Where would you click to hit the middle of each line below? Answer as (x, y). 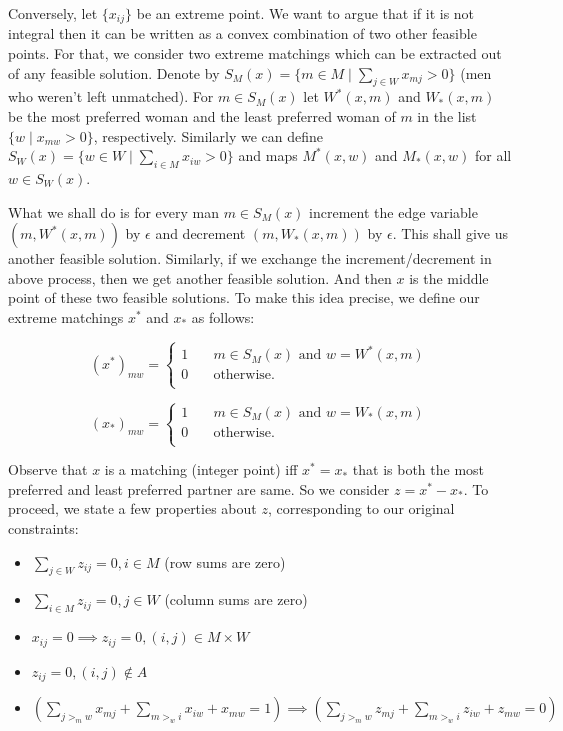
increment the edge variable (393, 211)
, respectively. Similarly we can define (208, 135)
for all (493, 155)
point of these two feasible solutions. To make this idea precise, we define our (244, 297)
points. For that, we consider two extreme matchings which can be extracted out (255, 53)
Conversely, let (53, 13)
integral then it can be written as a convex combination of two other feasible (242, 33)
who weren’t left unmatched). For (111, 96)
